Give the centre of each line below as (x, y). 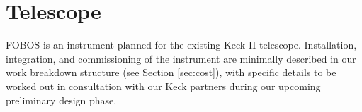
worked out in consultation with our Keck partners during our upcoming (163, 86)
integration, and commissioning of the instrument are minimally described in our (181, 58)
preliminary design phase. (61, 100)
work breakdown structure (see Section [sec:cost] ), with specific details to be (171, 72)
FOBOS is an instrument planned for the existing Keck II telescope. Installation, (181, 45)
